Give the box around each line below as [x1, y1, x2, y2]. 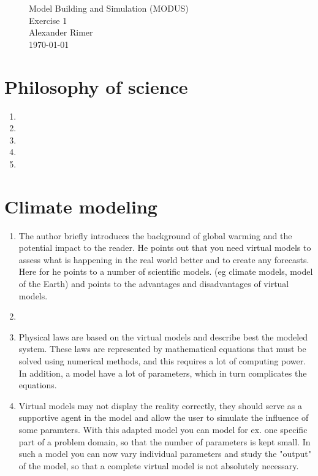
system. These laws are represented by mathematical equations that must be [18, 342, 306, 355]
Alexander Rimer [29, 26, 93, 39]
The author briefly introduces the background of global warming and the [18, 229, 292, 242]
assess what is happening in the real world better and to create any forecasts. [18, 253, 309, 266]
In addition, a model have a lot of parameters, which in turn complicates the [18, 366, 307, 379]
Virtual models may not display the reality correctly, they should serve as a [18, 399, 302, 412]
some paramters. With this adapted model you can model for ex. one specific [18, 423, 308, 436]
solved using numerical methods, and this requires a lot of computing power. [18, 354, 306, 367]
